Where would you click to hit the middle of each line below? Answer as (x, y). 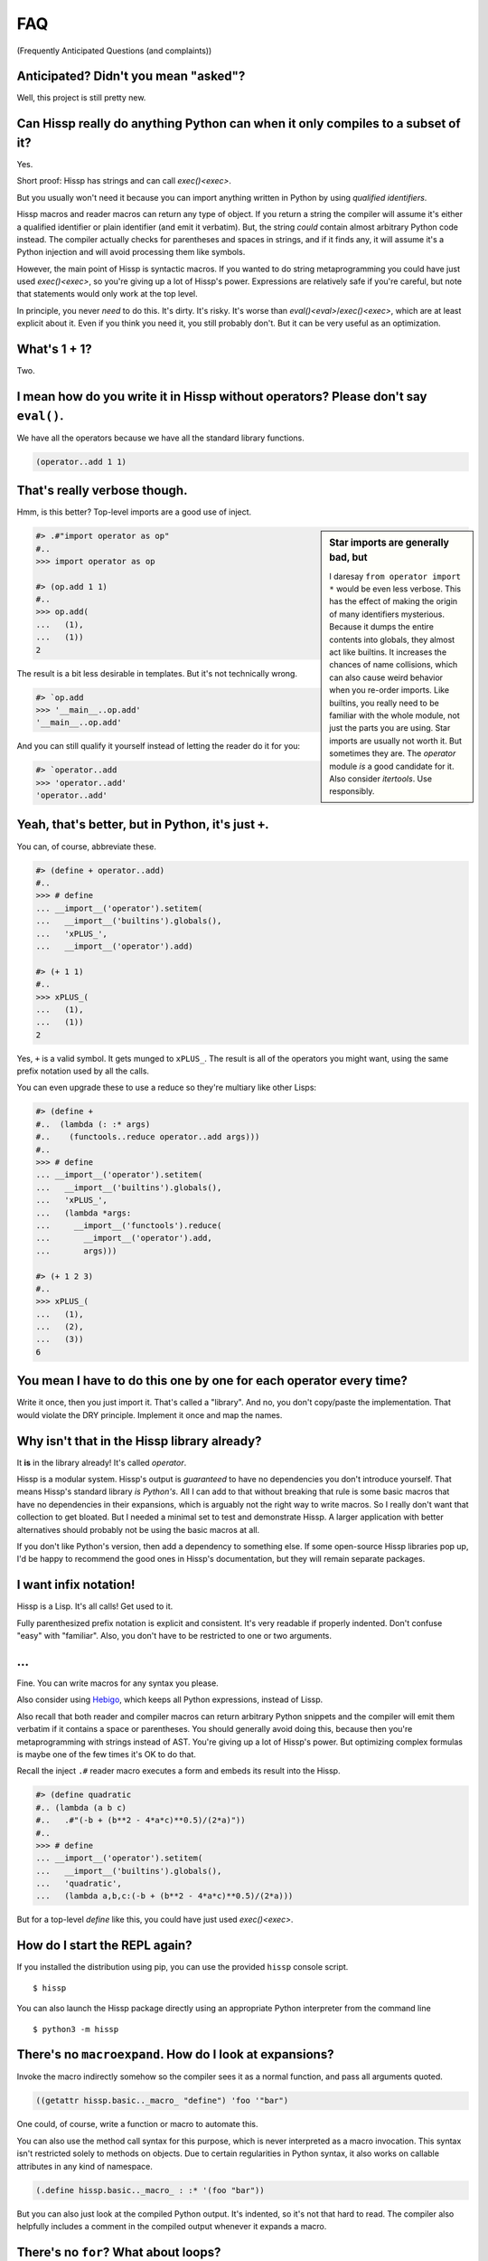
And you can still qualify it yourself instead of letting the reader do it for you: (159, 746)
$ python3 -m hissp (76, 2029)
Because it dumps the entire (381, 627)
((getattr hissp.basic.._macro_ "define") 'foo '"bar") (162, 2101)
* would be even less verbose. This (395, 589)
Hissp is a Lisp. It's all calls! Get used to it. (95, 1606)
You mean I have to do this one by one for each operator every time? (212, 1381)
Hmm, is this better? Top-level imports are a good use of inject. (134, 512)
